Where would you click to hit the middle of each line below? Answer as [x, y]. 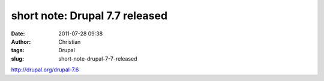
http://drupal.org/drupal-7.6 [45, 70]
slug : [17, 58]
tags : [18, 50]
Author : [21, 41]
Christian [70, 41]
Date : [18, 34]
